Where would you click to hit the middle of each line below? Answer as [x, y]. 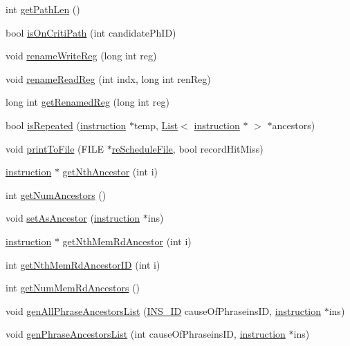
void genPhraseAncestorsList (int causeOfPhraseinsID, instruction [146, 334]
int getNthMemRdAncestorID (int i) [83, 264]
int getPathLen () [43, 9]
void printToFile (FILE [55, 148]
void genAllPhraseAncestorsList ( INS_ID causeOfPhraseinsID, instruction [164, 310]
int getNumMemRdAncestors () [73, 288]
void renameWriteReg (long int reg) [81, 56]
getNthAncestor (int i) [110, 172]
